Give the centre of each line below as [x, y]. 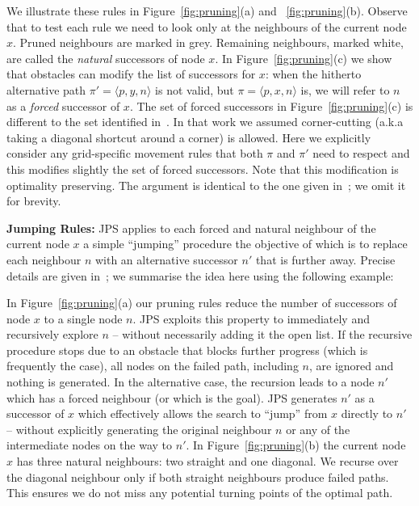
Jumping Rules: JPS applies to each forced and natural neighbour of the [191, 228]
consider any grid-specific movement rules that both [135, 153]
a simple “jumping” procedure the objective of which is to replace [245, 244]
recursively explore [52, 334]
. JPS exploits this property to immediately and [251, 318]
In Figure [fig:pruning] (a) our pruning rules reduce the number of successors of [202, 303]
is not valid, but [195, 89]
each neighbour [44, 259]
